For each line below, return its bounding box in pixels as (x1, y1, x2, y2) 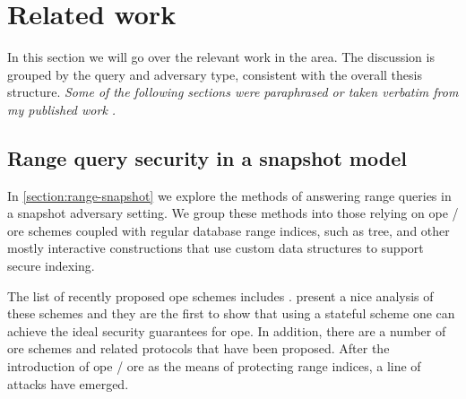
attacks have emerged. (7, 374, 129, 393)
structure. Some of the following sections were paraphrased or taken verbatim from (7, 82, 459, 101)
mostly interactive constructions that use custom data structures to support (7, 239, 424, 257)
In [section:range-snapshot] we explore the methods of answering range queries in (7, 186, 452, 204)
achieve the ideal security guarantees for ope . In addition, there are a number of (7, 321, 446, 340)
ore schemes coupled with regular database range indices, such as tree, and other (7, 221, 450, 239)
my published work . (7, 100, 116, 118)
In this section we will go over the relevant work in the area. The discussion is (7, 48, 435, 66)
